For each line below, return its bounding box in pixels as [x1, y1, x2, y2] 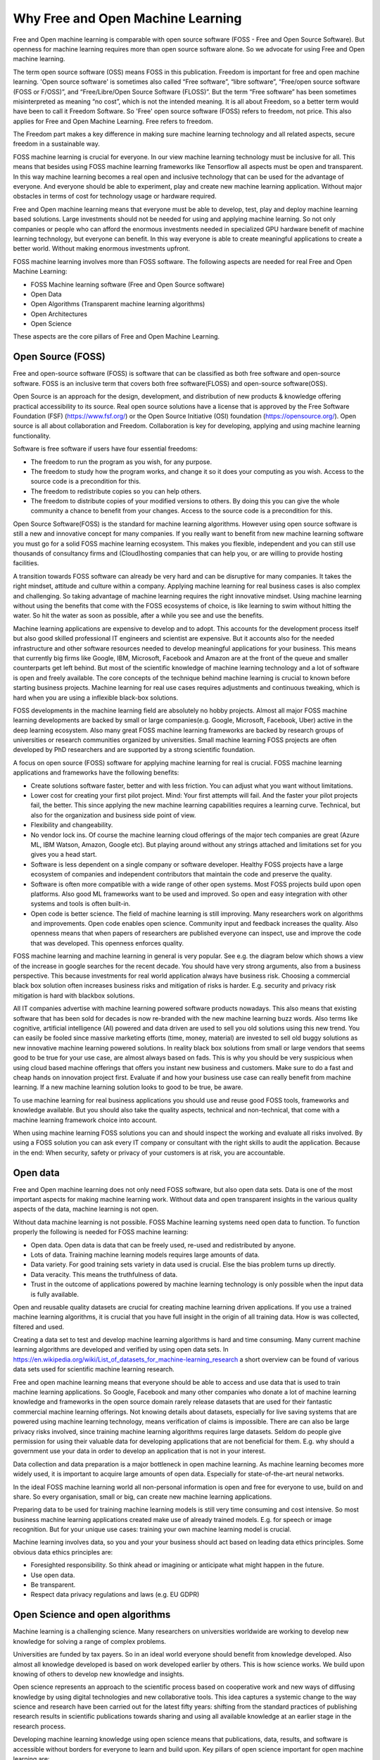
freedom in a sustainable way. [13, 139, 100, 148]
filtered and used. [13, 1322, 65, 1331]
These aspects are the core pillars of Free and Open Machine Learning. [13, 332, 220, 341]
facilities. [13, 559, 39, 567]
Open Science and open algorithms [13, 1609, 171, 1621]
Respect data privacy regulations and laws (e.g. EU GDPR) [30, 1590, 200, 1599]
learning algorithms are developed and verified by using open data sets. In [13, 1345, 229, 1354]
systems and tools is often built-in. [30, 900, 131, 908]
